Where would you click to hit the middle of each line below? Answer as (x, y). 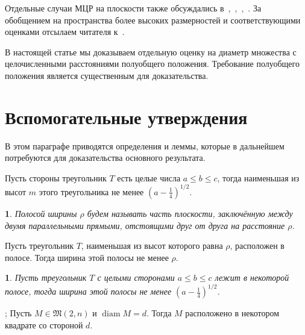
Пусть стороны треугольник (56, 177)
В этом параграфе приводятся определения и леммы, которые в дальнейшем (145, 146)
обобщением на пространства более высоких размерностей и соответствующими (153, 20)
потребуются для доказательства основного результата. (105, 158)
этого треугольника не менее (91, 191)
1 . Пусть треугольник (46, 277)
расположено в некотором (232, 313)
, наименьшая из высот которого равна (152, 246)
